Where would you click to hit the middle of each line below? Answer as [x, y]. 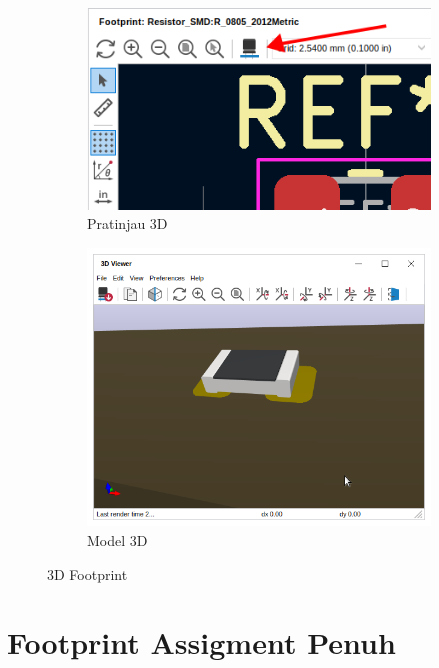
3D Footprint [87, 573]
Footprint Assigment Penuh [201, 642]
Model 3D [117, 540]
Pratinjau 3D [127, 223]
